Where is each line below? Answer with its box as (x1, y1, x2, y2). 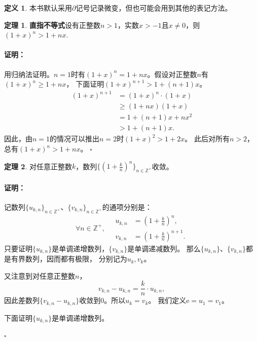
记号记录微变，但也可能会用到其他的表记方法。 (76, 3, 232, 13)
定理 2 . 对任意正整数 (4, 161, 72, 171)
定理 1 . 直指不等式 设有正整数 (4, 19, 100, 30)
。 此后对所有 (185, 133, 230, 144)
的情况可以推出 (50, 133, 100, 144)
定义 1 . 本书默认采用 (4, 3, 72, 13)
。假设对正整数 (147, 68, 197, 79)
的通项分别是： (102, 201, 152, 212)
